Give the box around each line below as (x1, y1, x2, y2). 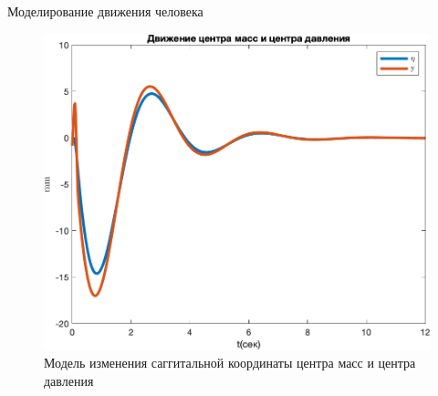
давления (44, 370, 94, 390)
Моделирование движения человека (7, 2, 203, 20)
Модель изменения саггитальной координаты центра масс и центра (44, 353, 416, 372)
